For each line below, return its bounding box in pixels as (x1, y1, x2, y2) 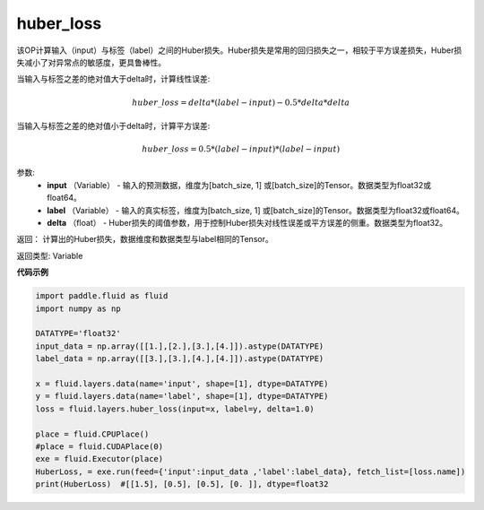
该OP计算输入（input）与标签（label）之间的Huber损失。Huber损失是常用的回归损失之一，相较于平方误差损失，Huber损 (16, 45, 462, 56)
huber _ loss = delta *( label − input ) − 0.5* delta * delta (131, 97, 350, 108)
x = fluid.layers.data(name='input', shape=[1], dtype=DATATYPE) (35, 378, 329, 389)
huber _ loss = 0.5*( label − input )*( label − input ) (142, 144, 341, 154)
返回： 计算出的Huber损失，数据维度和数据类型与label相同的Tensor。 (16, 234, 273, 245)
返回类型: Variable (16, 250, 83, 261)
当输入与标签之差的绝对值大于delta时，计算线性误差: (16, 73, 211, 84)
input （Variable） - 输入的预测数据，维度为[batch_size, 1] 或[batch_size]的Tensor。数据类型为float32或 (47, 179, 432, 190)
